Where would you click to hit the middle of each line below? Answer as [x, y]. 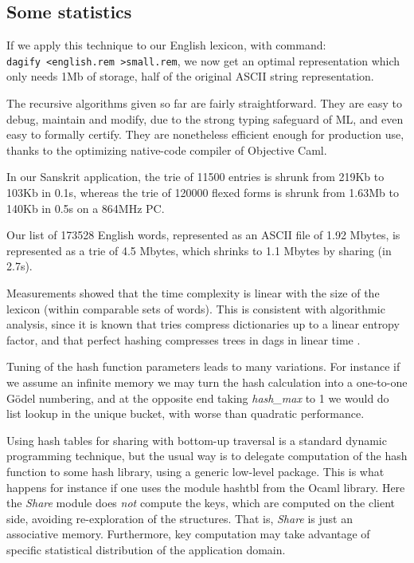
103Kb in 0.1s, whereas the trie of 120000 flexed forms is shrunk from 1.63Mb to [203, 193]
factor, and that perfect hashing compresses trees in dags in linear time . [184, 339]
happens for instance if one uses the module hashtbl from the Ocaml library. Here [206, 487]
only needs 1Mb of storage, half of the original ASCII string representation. [190, 76]
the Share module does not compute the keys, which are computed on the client [201, 503]
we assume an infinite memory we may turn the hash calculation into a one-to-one [207, 382]
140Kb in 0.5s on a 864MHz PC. [86, 208]
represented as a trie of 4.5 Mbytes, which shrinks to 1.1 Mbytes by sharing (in [199, 250]
